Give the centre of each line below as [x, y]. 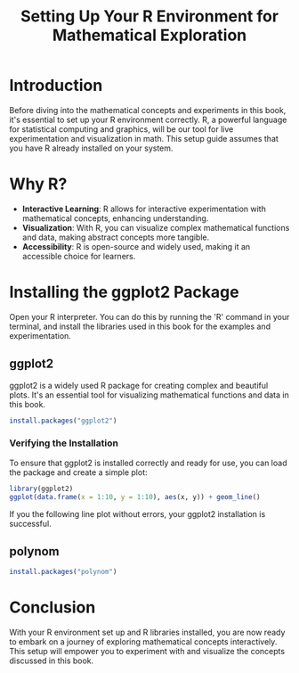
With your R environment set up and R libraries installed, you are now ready [147, 632]
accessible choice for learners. [79, 256]
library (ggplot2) [41, 488]
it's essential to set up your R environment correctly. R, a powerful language [148, 119]
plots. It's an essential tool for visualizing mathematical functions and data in [149, 395]
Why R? [38, 184]
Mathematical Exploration [149, 35]
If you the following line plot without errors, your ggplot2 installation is [137, 513]
